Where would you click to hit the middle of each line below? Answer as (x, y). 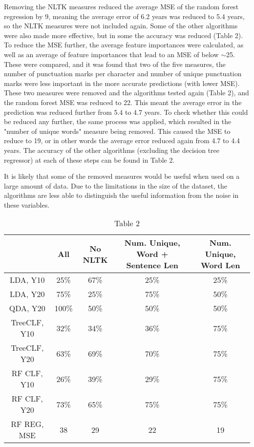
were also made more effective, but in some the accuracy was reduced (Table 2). (124, 35)
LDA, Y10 (27, 280)
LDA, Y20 (27, 294)
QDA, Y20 (27, 308)
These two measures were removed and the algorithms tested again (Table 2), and (127, 93)
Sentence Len (152, 265)
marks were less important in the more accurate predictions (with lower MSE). (122, 83)
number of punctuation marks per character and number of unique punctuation (123, 74)
